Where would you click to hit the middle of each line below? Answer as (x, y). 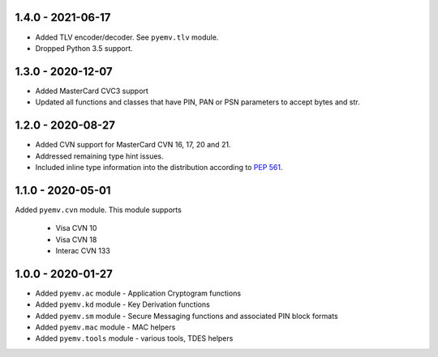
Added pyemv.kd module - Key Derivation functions (122, 304)
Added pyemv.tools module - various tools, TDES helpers (134, 338)
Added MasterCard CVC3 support (92, 91)
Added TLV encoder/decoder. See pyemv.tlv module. (127, 37)
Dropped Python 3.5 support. (84, 48)
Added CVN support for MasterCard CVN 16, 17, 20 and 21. (133, 145)
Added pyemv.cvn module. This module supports (98, 210)
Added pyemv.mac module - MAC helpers (105, 327)
